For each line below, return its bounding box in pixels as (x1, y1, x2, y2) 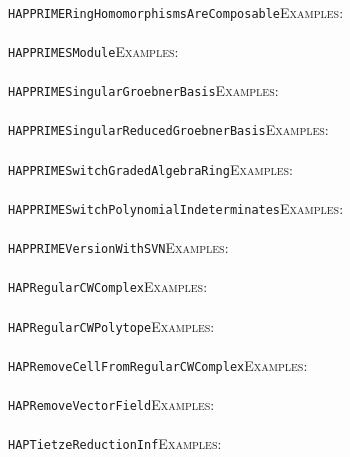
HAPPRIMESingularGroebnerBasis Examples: (8, 80, 279, 101)
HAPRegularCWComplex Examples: (8, 276, 208, 297)
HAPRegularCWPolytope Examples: (8, 315, 215, 336)
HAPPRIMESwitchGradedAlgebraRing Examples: (8, 158, 293, 179)
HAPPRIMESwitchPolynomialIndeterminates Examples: (8, 197, 344, 218)
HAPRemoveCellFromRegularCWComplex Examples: (8, 354, 308, 375)
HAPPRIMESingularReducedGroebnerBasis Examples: (8, 119, 329, 140)
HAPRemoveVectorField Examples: (8, 394, 215, 415)
